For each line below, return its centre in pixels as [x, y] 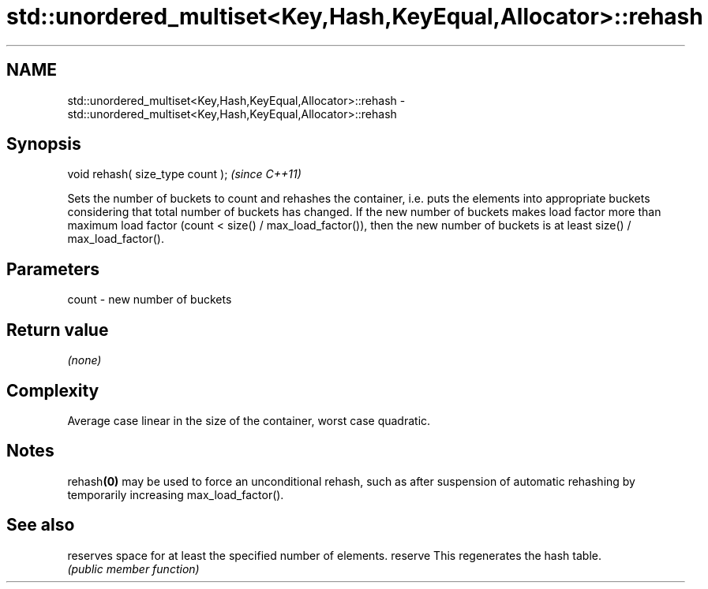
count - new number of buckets [150, 300]
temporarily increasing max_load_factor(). [176, 494]
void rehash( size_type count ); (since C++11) [184, 174]
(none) [84, 360]
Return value [58, 330]
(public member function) [133, 568]
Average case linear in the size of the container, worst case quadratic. [249, 420]
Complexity [53, 390]
